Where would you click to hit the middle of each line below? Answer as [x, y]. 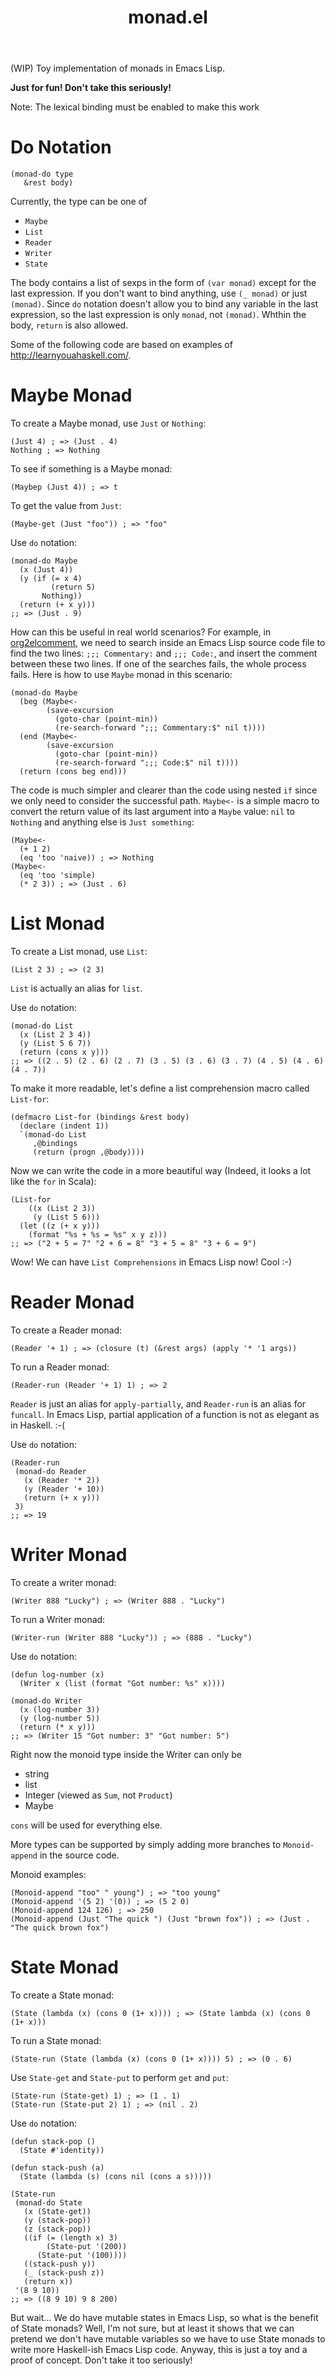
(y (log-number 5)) [60, 1718]
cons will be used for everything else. [86, 1825]
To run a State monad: [56, 2040]
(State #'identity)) [62, 2150]
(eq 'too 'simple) [58, 876]
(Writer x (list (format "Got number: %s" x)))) [122, 1683]
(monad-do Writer [46, 1701]
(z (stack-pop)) [57, 2229]
